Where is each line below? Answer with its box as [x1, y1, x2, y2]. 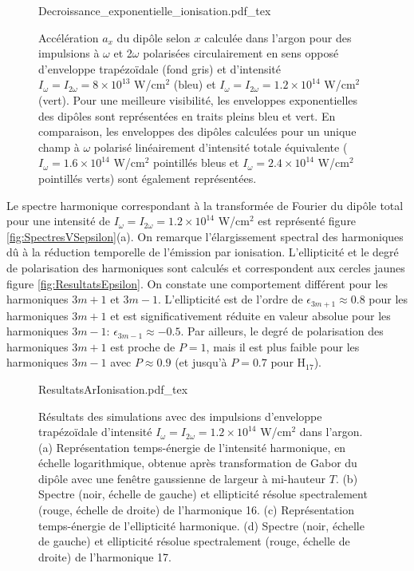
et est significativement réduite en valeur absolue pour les [110, 307, 391, 323]
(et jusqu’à [175, 354, 227, 371]
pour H [270, 354, 306, 371]
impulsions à [38, 45, 100, 61]
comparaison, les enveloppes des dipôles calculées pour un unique [38, 123, 357, 140]
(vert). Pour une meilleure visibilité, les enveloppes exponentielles [38, 91, 358, 108]
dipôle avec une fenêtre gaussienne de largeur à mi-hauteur [38, 470, 326, 486]
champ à [38, 138, 80, 155]
